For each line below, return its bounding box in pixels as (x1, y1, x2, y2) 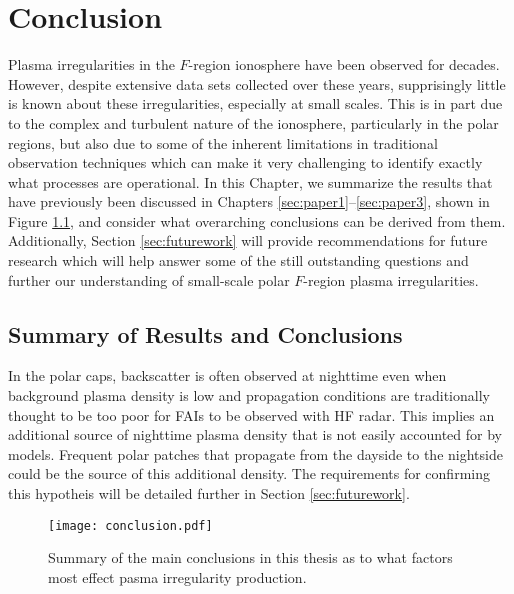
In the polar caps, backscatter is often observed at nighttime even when (8, 365, 447, 386)
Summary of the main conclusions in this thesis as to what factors (48, 547, 453, 568)
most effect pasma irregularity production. (48, 566, 307, 587)
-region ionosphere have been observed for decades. (188, 54, 500, 75)
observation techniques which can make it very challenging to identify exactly (8, 152, 483, 173)
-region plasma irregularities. (303, 269, 479, 290)
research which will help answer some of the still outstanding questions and (8, 250, 469, 271)
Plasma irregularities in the (8, 54, 175, 75)
